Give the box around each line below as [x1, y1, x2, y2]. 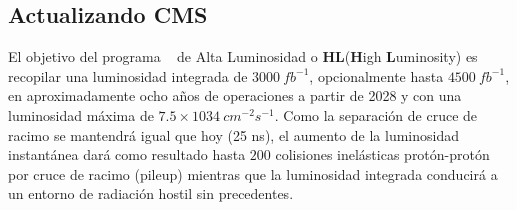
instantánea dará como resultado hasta [8, 144, 246, 165]
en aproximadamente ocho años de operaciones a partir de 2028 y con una [8, 85, 462, 106]
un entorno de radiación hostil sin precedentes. [8, 183, 294, 204]
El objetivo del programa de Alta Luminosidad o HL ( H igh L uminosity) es [8, 46, 478, 67]
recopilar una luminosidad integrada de [8, 65, 248, 86]
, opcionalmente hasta [309, 65, 444, 86]
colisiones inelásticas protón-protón [275, 144, 490, 165]
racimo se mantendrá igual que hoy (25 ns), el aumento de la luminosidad [8, 124, 460, 145]
